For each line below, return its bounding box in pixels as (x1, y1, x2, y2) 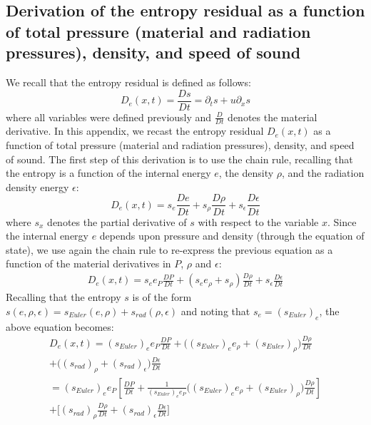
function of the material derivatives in (6, 256, 171, 271)
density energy (6, 179, 69, 194)
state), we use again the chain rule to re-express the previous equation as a (6, 242, 333, 257)
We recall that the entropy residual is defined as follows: (6, 74, 251, 89)
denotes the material (228, 109, 317, 124)
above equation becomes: (6, 319, 114, 334)
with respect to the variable (198, 214, 319, 229)
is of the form (132, 290, 192, 304)
